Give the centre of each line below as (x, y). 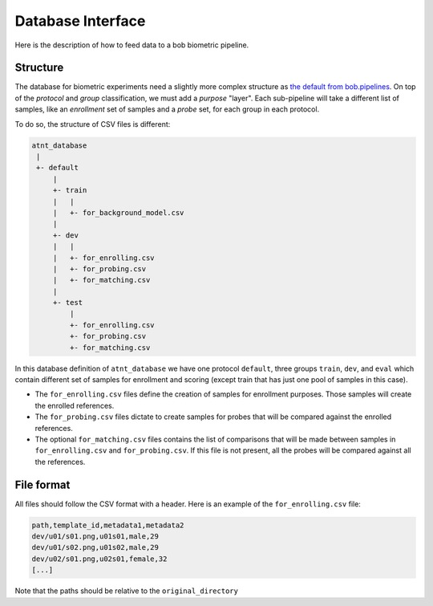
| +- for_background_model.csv (118, 212)
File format (42, 484)
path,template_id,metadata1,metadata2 (108, 525)
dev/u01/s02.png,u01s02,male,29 (95, 547)
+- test (68, 303)
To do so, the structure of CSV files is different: (93, 124)
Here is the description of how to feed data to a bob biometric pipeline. (132, 45)
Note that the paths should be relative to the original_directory (126, 591)
